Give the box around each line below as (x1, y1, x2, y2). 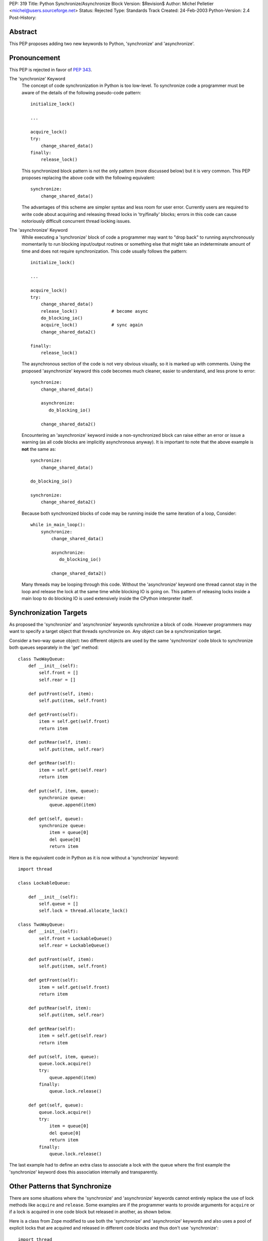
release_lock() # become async (40, 308, 148, 314)
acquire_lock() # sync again (40, 322, 143, 328)
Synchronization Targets (9, 608, 87, 617)
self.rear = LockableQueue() (39, 943, 110, 948)
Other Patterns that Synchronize (9, 1182, 112, 1190)
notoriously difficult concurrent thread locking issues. (21, 218, 131, 224)
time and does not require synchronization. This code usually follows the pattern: (21, 248, 188, 254)
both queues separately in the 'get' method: (9, 644, 99, 650)
